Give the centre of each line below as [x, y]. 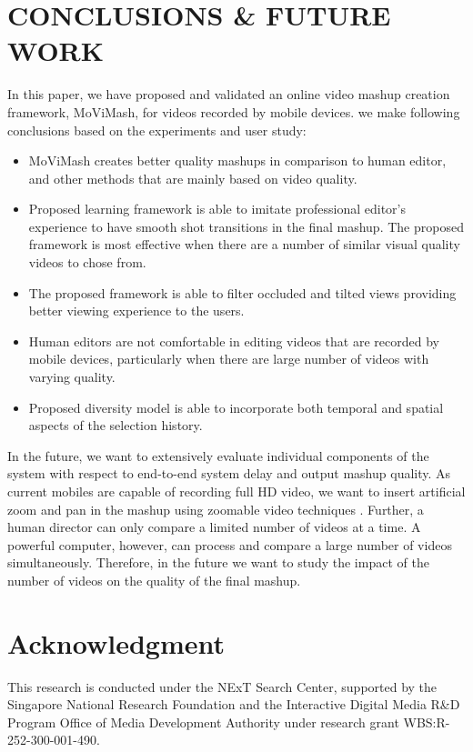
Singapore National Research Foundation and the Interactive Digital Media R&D [234, 704]
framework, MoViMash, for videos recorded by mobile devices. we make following [234, 111]
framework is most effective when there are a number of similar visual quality [244, 244]
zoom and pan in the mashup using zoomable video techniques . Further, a [216, 509]
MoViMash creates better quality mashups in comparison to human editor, [237, 160]
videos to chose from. [87, 262]
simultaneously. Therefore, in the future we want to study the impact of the [218, 562]
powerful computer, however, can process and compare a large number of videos [230, 544]
